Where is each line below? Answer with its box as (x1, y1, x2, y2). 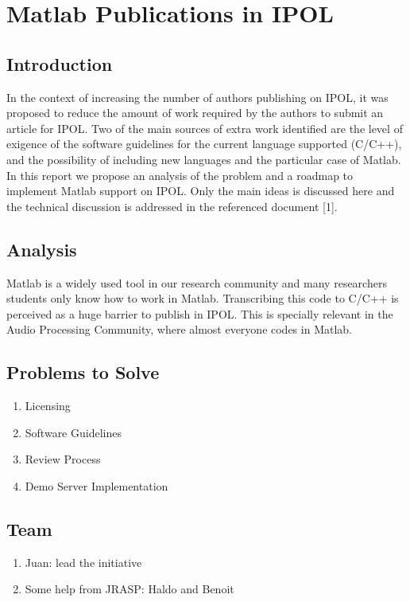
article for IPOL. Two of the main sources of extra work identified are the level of (6, 119, 403, 136)
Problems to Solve (6, 360, 160, 385)
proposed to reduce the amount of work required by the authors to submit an (6, 104, 384, 121)
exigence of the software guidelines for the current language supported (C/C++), (6, 135, 402, 152)
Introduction (6, 51, 113, 76)
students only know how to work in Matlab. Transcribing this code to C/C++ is (6, 290, 399, 307)
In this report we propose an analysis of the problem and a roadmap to (6, 166, 354, 183)
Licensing (25, 397, 71, 414)
